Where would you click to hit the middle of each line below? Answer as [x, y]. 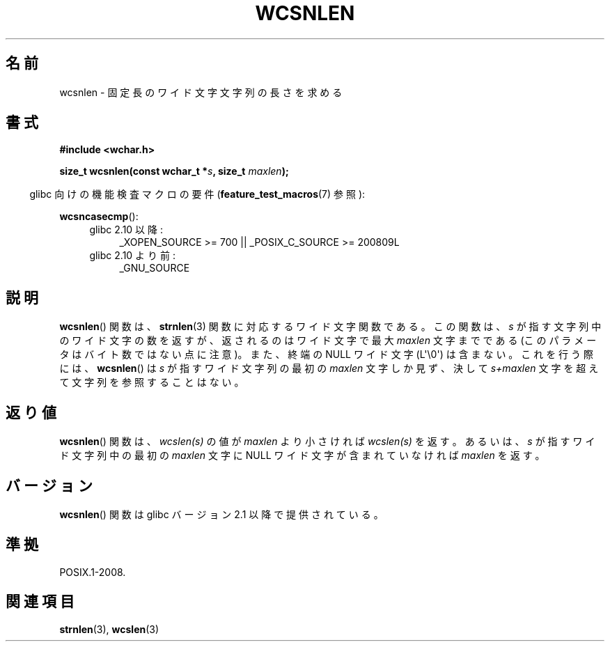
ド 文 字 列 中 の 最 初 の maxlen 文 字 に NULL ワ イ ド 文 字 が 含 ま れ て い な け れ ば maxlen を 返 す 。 [302, 455]
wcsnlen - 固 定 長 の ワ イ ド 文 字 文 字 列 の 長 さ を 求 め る [201, 92]
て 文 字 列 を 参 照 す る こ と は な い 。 [152, 382]
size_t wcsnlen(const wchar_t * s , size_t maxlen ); [174, 171]
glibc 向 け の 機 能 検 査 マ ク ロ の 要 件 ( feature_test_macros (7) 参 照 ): [197, 194]
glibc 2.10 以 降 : [126, 230]
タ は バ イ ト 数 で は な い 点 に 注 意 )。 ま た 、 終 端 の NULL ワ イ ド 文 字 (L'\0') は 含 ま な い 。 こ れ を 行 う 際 [326, 354]
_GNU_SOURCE [155, 268]
